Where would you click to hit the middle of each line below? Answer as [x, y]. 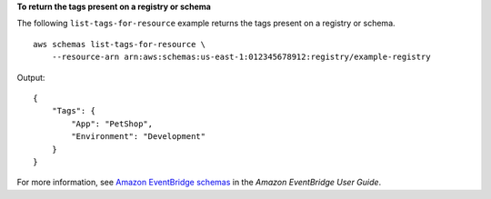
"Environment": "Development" [139, 137]
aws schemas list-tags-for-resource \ [120, 44]
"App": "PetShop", [112, 124]
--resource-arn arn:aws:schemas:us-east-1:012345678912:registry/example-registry [241, 57]
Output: [31, 77]
